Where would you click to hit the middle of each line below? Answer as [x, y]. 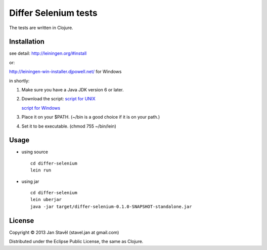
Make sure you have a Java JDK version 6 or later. [73, 90]
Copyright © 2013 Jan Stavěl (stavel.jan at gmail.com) [64, 232]
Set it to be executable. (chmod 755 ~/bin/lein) [69, 126]
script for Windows [41, 108]
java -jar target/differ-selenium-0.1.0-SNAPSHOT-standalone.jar [111, 207]
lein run [41, 170]
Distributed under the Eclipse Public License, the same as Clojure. [76, 242]
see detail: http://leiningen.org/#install [48, 53]
